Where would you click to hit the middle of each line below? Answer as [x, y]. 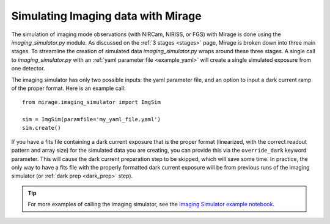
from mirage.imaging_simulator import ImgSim [92, 102]
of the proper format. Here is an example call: [68, 88]
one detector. [28, 69]
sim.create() [42, 128]
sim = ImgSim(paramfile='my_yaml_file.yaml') [92, 120]
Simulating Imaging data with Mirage [106, 16]
